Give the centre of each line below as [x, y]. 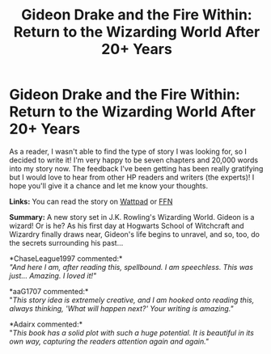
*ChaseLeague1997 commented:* [66, 258]
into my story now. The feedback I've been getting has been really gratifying [136, 168]
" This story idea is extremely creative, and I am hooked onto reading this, [132, 300]
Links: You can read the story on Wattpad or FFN [91, 201]
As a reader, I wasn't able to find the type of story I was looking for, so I [128, 151]
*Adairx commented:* [46, 324]
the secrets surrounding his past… [66, 242]
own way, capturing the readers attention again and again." [109, 341]
